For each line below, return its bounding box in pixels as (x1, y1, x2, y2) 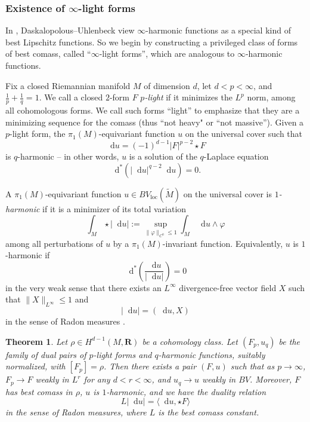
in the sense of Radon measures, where (5, 406, 147, 418)
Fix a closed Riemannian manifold (5, 79, 131, 91)
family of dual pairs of (5, 348, 86, 360)
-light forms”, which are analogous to (99, 47, 235, 60)
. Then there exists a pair (104, 360, 197, 372)
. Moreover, (250, 373, 292, 386)
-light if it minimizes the (144, 91, 232, 103)
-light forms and (93, 348, 152, 360)
